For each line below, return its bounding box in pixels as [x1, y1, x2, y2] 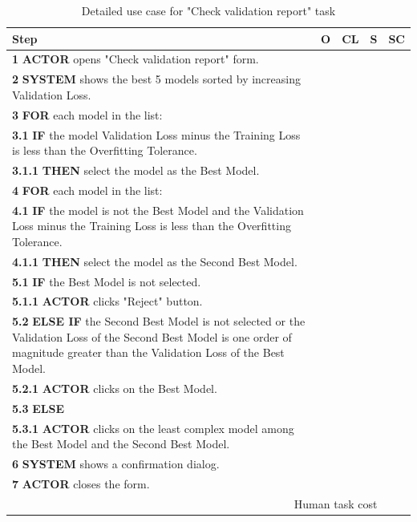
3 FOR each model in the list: [12, 106, 163, 123]
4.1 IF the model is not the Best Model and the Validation [12, 201, 304, 218]
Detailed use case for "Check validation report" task [81, 2, 336, 18]
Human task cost [294, 495, 378, 512]
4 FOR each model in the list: [12, 181, 163, 198]
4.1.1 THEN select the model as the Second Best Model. [12, 253, 298, 269]
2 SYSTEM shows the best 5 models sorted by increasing [12, 71, 301, 87]
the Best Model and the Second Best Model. [12, 435, 230, 452]
